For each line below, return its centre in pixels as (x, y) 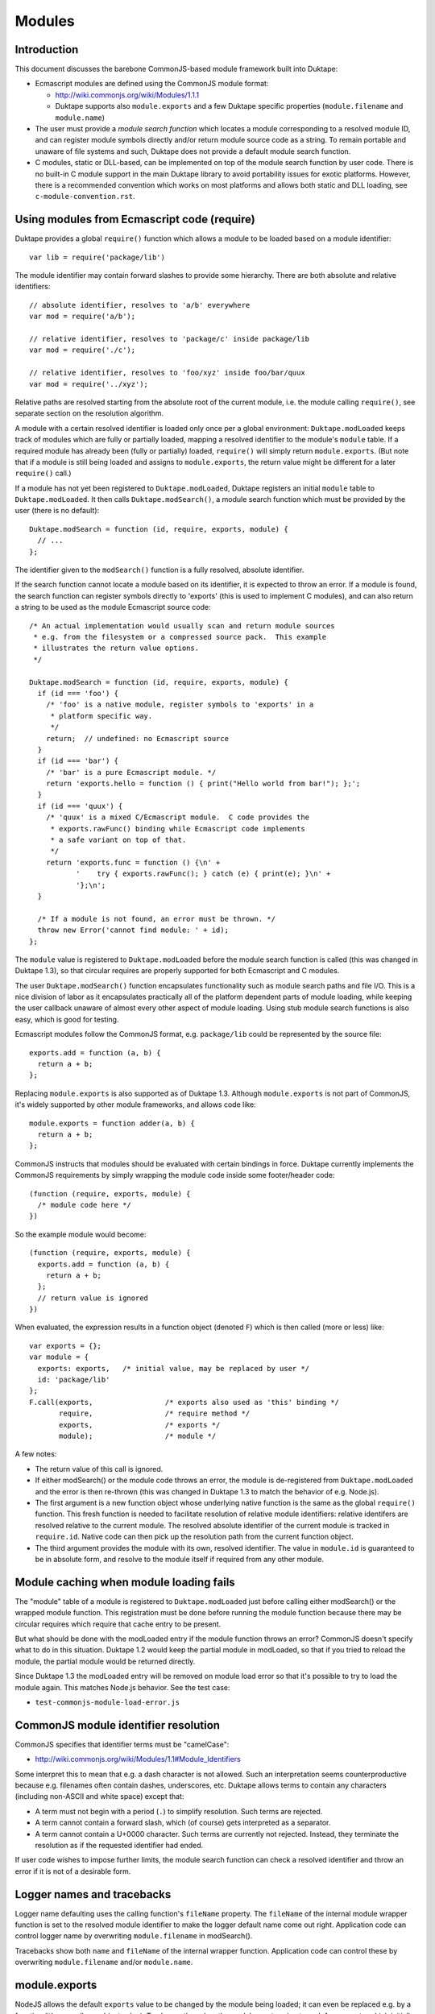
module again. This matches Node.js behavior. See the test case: (122, 1687)
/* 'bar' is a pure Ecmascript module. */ (131, 772)
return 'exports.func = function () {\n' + (133, 862)
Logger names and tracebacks (93, 1894)
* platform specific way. (101, 716)
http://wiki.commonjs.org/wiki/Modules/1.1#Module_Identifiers (138, 1759)
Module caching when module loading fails (125, 1582)
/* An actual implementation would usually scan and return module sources (182, 626)
